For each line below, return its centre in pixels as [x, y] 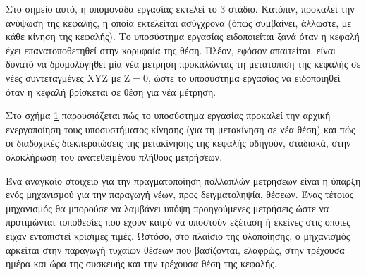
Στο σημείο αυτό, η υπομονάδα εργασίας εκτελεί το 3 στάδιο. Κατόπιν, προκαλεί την [180, 8]
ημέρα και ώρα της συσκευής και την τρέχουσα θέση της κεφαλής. [141, 263]
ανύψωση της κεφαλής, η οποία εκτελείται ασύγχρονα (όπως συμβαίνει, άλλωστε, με [179, 22]
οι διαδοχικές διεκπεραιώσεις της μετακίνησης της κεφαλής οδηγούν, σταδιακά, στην [178, 143]
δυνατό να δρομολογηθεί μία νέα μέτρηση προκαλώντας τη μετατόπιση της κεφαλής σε [183, 64]
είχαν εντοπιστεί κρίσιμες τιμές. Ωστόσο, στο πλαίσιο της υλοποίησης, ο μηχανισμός [178, 235]
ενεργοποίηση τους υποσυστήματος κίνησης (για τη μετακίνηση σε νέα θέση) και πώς [181, 129]
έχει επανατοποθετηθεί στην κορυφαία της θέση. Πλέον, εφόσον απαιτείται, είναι [171, 50]
